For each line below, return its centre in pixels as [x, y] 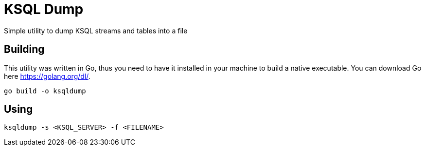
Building [24, 49]
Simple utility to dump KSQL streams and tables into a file [96, 30]
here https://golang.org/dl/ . [47, 76]
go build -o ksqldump [45, 91]
